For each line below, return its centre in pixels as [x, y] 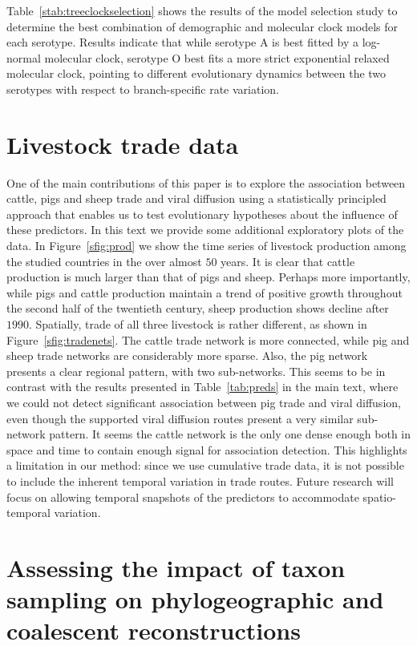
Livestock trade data [123, 144]
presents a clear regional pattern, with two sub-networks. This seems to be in [196, 371]
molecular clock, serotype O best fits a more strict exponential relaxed [217, 57]
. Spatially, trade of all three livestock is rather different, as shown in [198, 324]
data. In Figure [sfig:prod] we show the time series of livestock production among [206, 246]
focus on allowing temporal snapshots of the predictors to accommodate [183, 497]
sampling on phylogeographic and [195, 599]
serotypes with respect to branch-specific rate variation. [143, 89]
